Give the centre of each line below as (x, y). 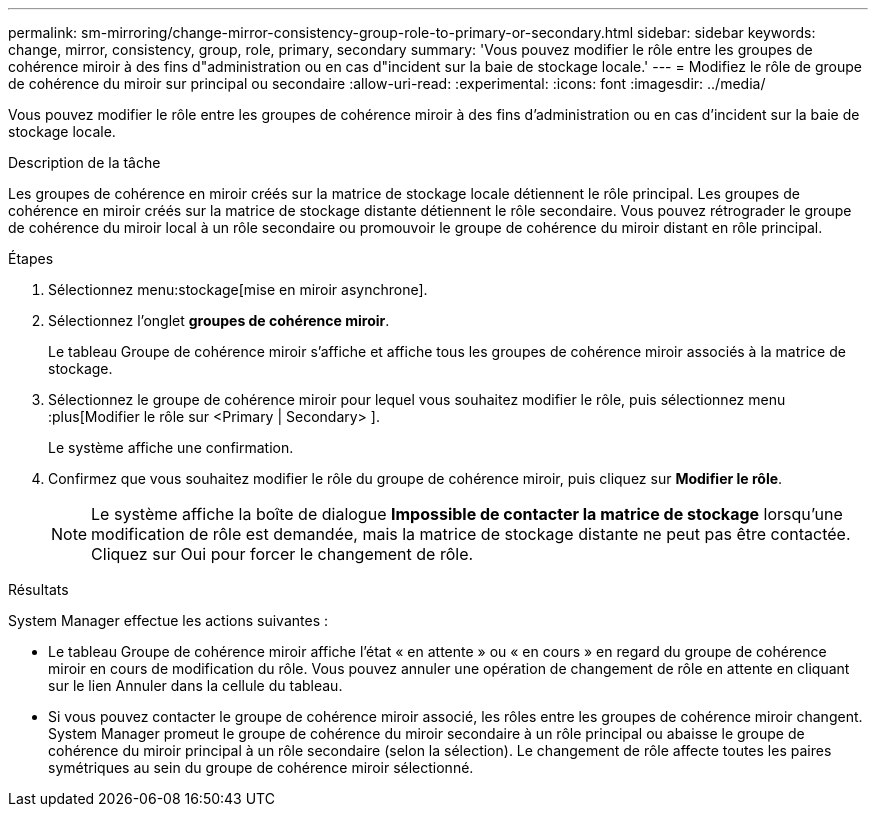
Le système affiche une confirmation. (171, 447)
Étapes (31, 258)
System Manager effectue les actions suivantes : (168, 620)
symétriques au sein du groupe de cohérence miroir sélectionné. (261, 767)
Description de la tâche (84, 162)
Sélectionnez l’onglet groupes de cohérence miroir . (219, 320)
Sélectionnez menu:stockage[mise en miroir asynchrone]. (238, 289)
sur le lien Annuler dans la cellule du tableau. (195, 685)
